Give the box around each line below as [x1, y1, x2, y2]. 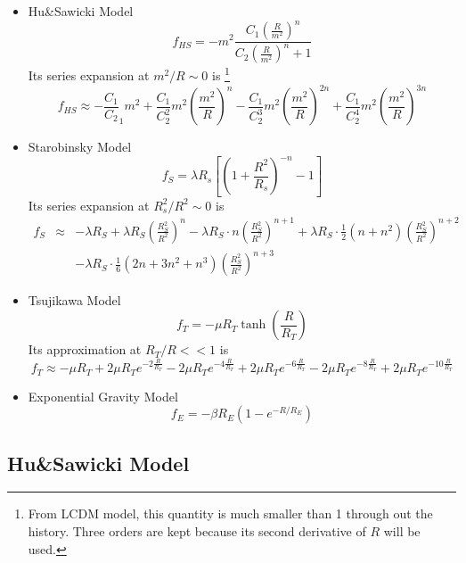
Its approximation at [28, 340, 142, 359]
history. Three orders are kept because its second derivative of [28, 521, 366, 540]
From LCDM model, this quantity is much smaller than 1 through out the [28, 504, 433, 523]
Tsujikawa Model [28, 291, 121, 310]
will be [383, 521, 421, 540]
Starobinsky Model [28, 137, 132, 156]
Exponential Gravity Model [28, 386, 178, 405]
